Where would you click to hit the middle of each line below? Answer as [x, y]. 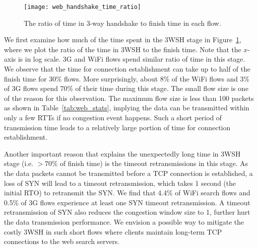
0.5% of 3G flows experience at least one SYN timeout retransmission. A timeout [127, 202]
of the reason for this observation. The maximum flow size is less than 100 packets [129, 98]
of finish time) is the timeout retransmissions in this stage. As [154, 163]
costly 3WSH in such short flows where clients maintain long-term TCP [113, 231]
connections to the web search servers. [62, 241]
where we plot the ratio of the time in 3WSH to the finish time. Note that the [123, 49]
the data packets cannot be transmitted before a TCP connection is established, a [129, 173]
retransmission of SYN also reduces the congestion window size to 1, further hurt [127, 212]
